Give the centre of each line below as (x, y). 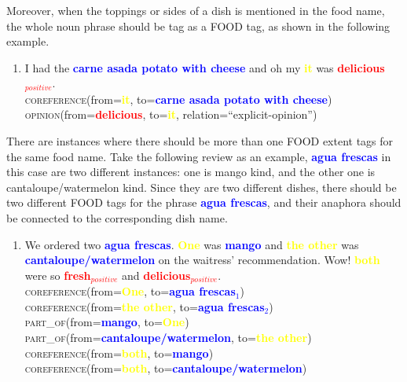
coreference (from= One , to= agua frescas (130, 291)
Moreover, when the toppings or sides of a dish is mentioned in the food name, (196, 10)
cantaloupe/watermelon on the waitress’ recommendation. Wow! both (202, 260)
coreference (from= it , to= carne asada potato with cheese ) (178, 99)
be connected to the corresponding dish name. (117, 217)
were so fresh (58, 275)
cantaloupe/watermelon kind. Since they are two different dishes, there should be (202, 187)
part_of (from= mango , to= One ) (107, 322)
